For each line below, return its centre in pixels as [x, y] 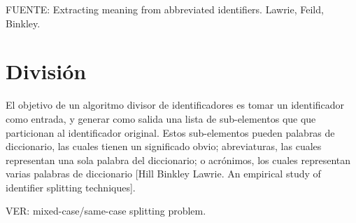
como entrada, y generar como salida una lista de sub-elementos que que [161, 118]
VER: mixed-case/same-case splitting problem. [106, 211]
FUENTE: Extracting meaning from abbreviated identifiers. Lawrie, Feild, [165, 9]
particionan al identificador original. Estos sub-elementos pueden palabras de [170, 132]
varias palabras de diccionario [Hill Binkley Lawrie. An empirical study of [163, 174]
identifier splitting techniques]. [71, 187]
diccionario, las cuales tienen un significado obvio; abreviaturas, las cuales [164, 146]
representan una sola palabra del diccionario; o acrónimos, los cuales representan [178, 160]
